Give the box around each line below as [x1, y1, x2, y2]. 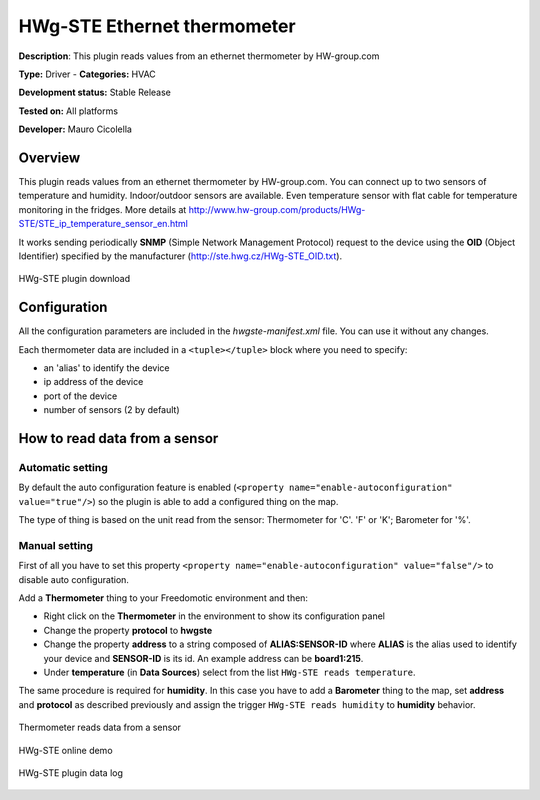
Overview [18, 149, 81, 166]
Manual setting [18, 538, 94, 552]
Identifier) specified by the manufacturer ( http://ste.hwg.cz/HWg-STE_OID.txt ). [18, 250, 343, 262]
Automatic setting [18, 461, 109, 474]
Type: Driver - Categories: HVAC [18, 68, 157, 80]
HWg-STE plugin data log [18, 766, 124, 779]
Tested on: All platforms [18, 105, 119, 117]
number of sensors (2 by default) [43, 404, 180, 416]
